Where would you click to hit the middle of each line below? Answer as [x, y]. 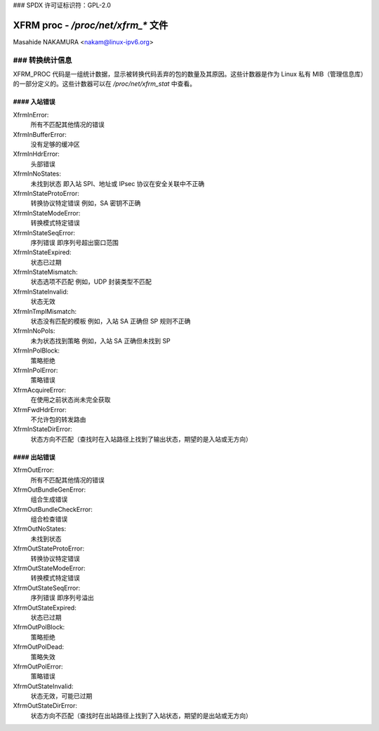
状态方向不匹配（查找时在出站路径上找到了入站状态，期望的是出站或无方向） [141, 716]
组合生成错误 [49, 499]
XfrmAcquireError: [40, 390]
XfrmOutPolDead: [39, 647]
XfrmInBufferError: [40, 134]
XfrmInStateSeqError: [44, 232]
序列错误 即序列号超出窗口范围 [74, 242]
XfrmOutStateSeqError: [47, 588]
